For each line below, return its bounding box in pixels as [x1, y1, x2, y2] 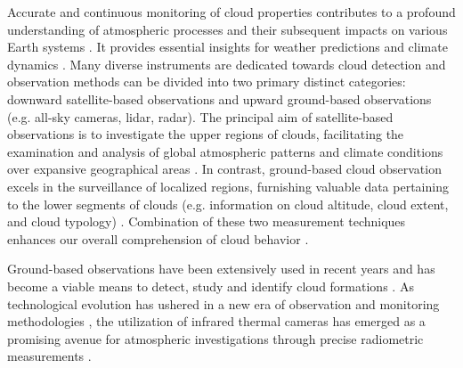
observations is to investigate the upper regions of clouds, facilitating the [7, 125, 404, 143]
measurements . [7, 347, 92, 365]
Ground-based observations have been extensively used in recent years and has [7, 259, 435, 278]
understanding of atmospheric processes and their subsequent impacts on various [7, 20, 448, 38]
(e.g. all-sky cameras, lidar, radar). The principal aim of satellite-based [7, 107, 394, 126]
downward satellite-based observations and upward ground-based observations [7, 89, 432, 108]
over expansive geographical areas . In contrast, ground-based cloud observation [7, 159, 442, 178]
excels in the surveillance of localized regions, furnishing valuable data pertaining [7, 176, 449, 195]
